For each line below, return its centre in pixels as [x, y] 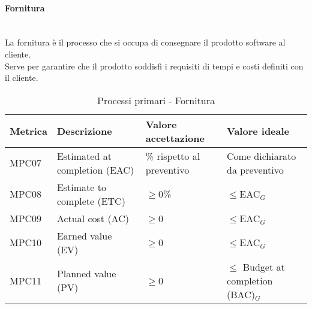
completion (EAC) [95, 169]
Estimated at [84, 156]
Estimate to [81, 187]
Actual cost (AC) [93, 218]
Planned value [86, 274]
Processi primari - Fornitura [156, 100]
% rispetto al [173, 156]
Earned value [84, 235]
